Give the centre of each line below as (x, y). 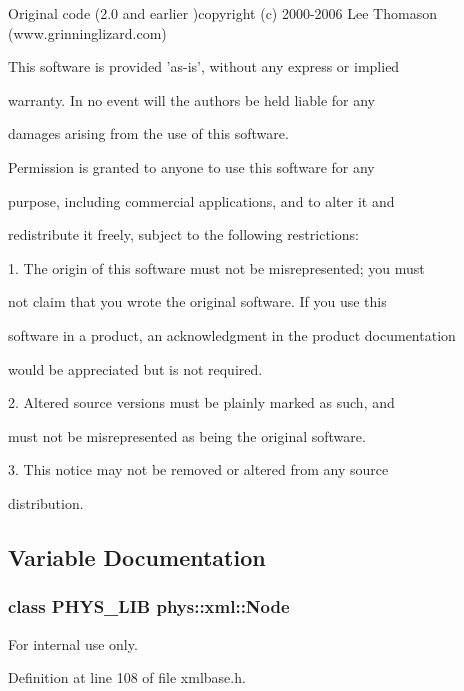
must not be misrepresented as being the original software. (187, 435)
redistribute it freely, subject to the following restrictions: (183, 234)
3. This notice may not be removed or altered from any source (198, 469)
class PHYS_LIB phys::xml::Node (149, 606)
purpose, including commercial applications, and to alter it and (201, 200)
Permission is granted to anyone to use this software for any (191, 166)
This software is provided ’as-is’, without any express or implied (204, 66)
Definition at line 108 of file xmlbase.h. (127, 677)
